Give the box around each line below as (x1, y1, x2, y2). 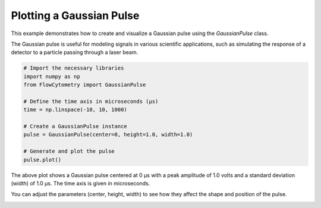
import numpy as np (23, 73, 80, 80)
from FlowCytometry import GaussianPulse (23, 81, 146, 89)
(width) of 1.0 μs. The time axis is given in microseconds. (11, 179, 150, 187)
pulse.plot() (23, 156, 62, 163)
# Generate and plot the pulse (23, 148, 115, 155)
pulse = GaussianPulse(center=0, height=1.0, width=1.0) (23, 131, 193, 138)
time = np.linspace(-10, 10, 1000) (23, 106, 127, 113)
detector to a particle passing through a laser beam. (11, 49, 139, 56)
